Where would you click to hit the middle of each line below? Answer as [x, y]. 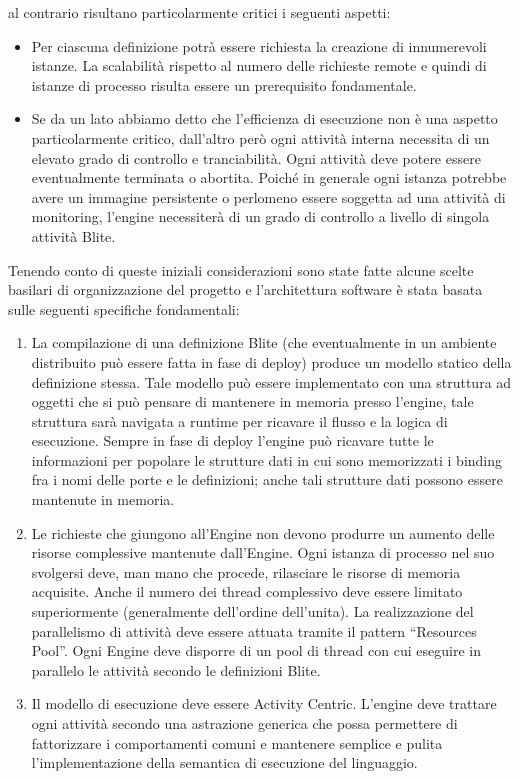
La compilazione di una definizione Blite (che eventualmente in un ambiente [264, 342]
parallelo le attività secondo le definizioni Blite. [176, 669]
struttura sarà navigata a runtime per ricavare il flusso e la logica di [239, 420]
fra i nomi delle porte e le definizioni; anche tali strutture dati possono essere [267, 479]
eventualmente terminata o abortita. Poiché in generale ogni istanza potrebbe [269, 177]
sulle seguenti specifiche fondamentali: [124, 308]
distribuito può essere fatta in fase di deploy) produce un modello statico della [271, 361]
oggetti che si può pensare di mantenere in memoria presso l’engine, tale [252, 401]
